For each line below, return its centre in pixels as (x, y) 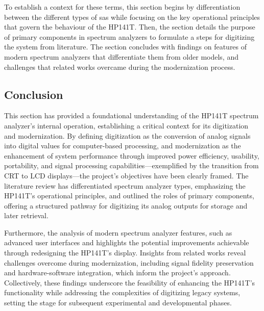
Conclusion (34, 94)
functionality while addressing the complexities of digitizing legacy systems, (122, 292)
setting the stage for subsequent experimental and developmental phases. (118, 303)
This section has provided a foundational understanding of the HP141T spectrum (131, 115)
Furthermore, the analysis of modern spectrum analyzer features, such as (118, 232)
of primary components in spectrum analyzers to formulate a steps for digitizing (129, 36)
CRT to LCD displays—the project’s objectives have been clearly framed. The (126, 175)
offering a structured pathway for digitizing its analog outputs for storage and (126, 205)
